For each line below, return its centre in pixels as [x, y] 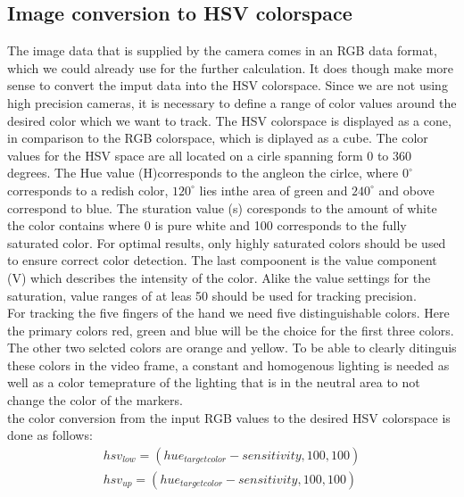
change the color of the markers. [95, 400]
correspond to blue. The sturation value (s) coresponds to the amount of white [222, 207]
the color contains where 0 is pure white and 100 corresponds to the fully [207, 225]
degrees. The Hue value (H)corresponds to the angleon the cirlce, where [203, 173]
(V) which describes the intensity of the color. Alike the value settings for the [219, 277]
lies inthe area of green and [273, 190]
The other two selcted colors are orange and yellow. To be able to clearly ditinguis [232, 348]
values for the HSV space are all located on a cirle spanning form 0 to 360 [210, 155]
